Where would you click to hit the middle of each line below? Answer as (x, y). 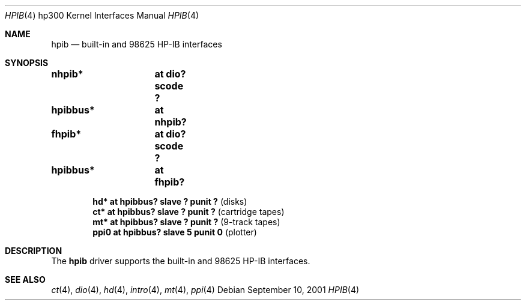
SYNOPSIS (27, 63)
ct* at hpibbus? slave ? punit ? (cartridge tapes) (189, 212)
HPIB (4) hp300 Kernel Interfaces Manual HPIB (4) (102, 15)
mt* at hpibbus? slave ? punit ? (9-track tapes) (186, 222)
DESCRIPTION (34, 251)
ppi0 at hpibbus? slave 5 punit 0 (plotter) (175, 232)
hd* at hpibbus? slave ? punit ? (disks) (170, 201)
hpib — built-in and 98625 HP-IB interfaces (137, 44)
